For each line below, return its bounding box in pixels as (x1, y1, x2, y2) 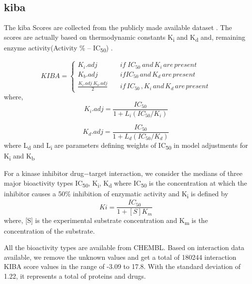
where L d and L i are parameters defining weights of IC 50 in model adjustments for (4, 140, 248, 151)
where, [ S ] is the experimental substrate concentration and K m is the (4, 215, 208, 226)
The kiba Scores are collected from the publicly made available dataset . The (4, 22, 232, 32)
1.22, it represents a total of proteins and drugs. (4, 270, 146, 281)
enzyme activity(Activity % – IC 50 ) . (4, 42, 113, 54)
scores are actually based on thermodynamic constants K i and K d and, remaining (4, 32, 245, 43)
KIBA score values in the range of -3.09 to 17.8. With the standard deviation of (4, 261, 241, 271)
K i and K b (4, 151, 35, 162)
